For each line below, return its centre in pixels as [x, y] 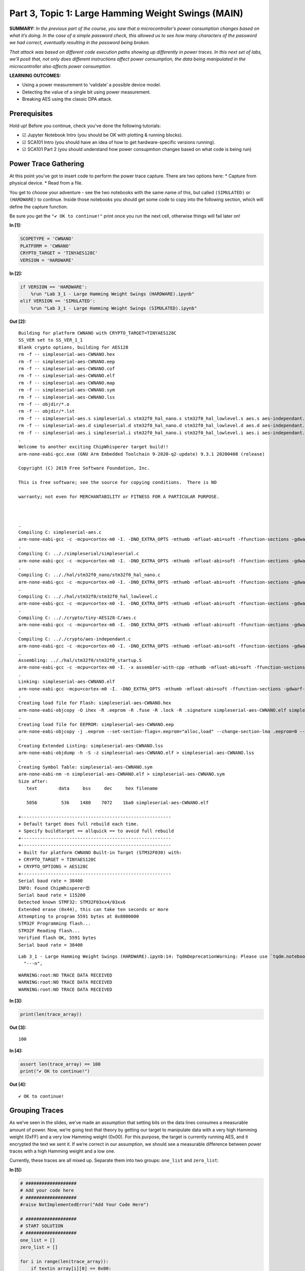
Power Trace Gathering [47, 163]
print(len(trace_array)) [51, 1014]
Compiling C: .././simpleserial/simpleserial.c [79, 554]
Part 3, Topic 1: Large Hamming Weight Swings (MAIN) [126, 13]
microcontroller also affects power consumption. [60, 66]
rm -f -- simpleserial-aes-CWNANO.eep [67, 361]
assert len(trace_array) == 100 [60, 1064]
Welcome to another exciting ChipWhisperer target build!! [94, 447]
